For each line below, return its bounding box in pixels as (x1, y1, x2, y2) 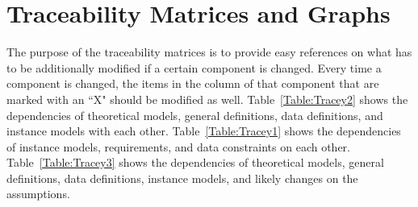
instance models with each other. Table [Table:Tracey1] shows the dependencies (6, 122, 401, 139)
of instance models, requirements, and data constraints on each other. (6, 138, 350, 155)
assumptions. (6, 185, 70, 202)
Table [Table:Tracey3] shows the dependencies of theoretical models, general (6, 154, 384, 171)
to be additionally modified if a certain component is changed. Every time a (6, 59, 382, 76)
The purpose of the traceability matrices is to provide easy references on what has (6, 43, 412, 60)
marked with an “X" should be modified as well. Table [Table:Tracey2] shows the (6, 90, 408, 107)
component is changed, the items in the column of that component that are (6, 75, 379, 92)
